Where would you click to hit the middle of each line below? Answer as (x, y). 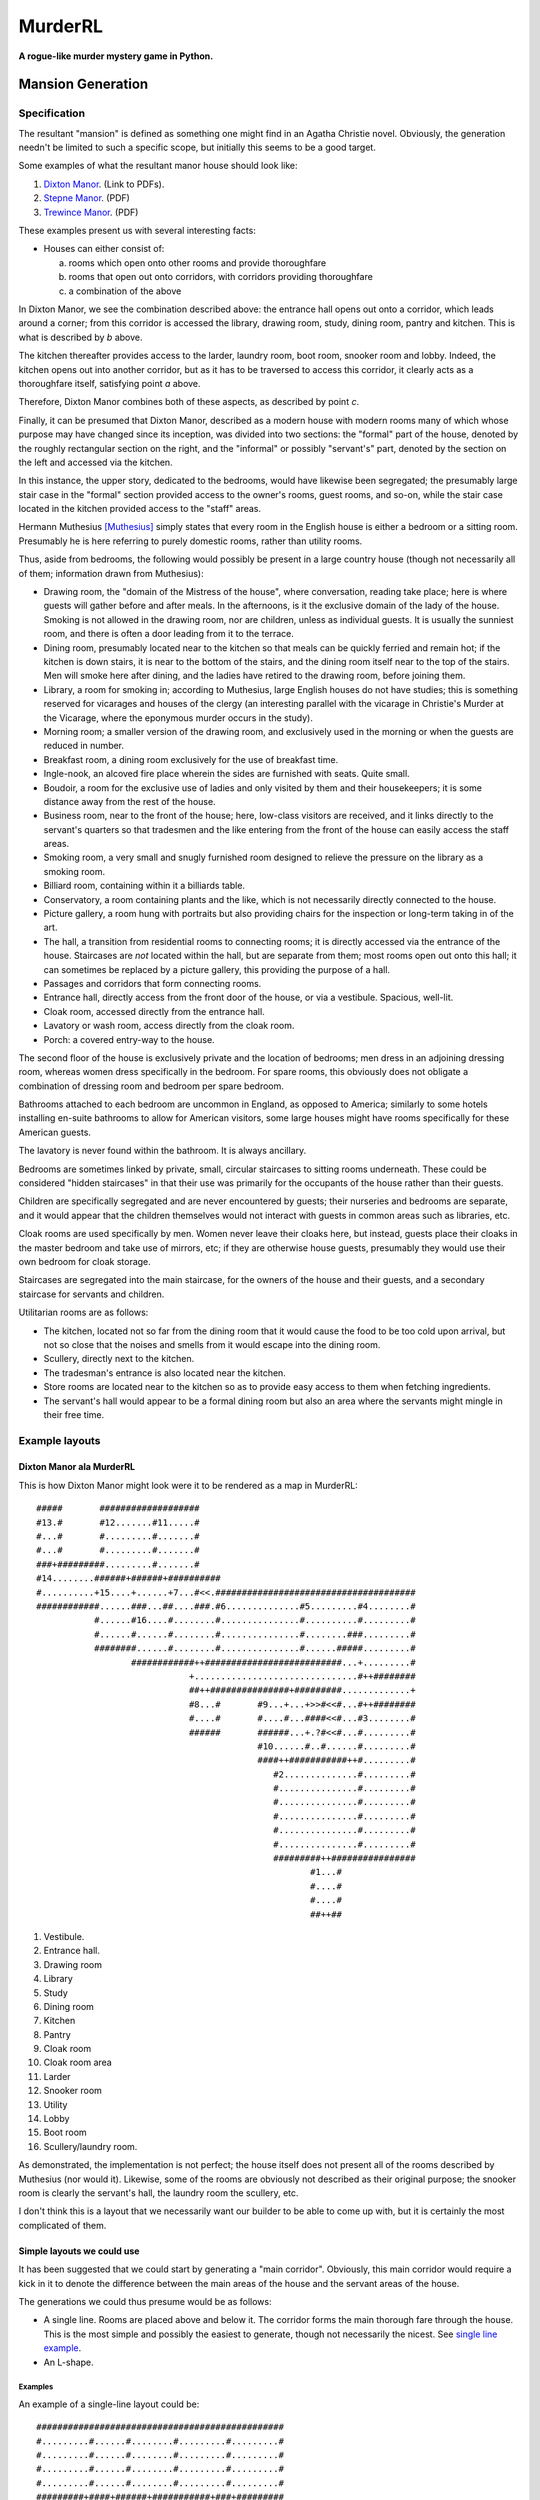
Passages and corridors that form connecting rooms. (152, 983)
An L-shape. (68, 2362)
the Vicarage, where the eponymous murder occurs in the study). (178, 717)
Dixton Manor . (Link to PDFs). (104, 184)
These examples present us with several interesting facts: (137, 231)
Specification (51, 113)
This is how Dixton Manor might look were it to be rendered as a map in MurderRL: (188, 1485)
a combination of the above (125, 291)
